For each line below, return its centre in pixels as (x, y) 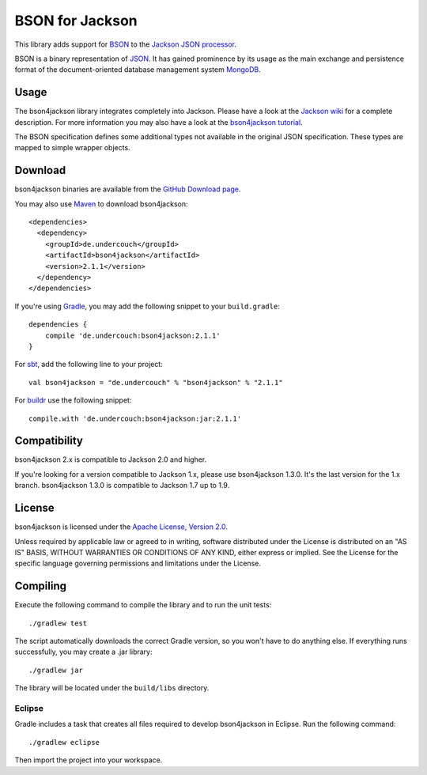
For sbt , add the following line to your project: (89, 365)
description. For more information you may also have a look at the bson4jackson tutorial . (159, 122)
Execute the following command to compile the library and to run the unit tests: (143, 605)
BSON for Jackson (76, 21)
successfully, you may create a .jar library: (83, 652)
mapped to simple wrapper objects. (72, 148)
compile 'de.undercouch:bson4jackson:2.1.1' (132, 335)
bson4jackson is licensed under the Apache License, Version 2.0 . (121, 527)
